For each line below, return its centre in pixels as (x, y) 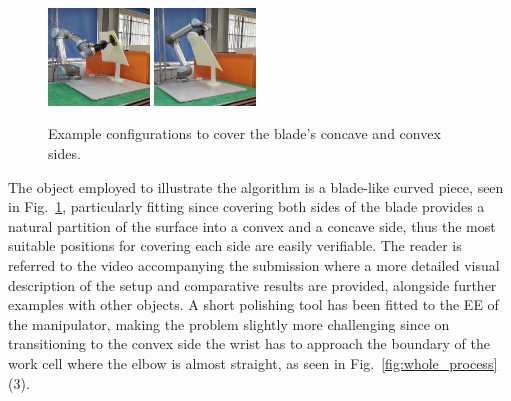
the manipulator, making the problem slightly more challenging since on (229, 323)
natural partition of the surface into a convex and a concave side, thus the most (252, 225)
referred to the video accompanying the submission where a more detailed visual (254, 265)
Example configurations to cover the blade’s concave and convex (244, 133)
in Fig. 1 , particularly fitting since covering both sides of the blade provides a (246, 206)
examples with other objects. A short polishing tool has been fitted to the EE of (253, 304)
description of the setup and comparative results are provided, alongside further (252, 284)
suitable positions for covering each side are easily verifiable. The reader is (235, 245)
